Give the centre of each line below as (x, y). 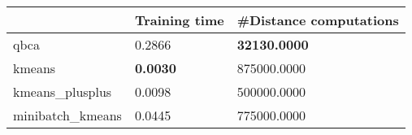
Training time (179, 20)
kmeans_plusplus (63, 91)
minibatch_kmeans (67, 115)
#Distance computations (318, 20)
